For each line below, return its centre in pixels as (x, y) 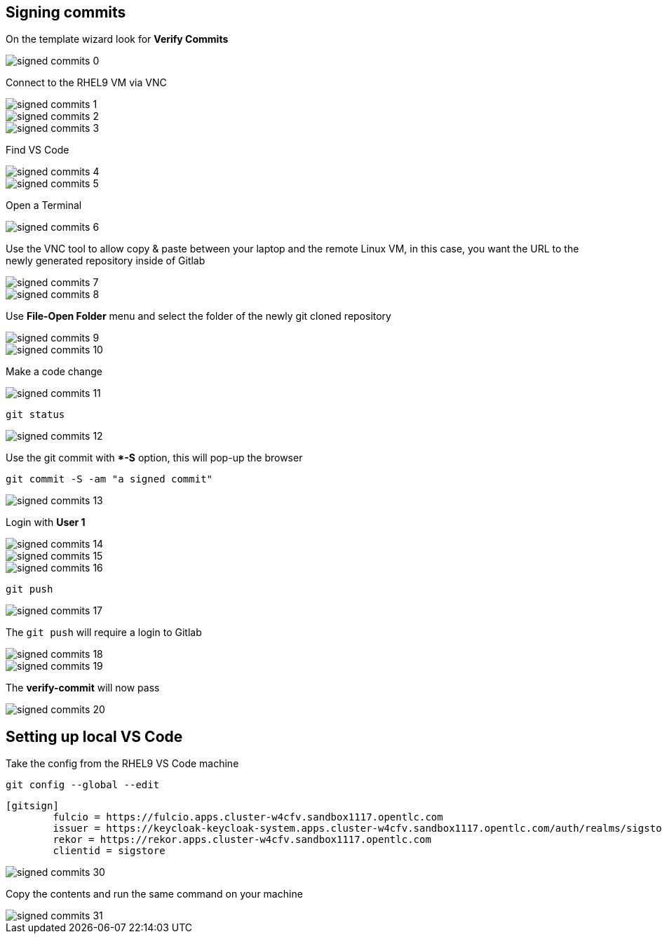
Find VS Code (38, 150)
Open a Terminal (44, 205)
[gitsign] (32, 806)
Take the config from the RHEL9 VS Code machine (122, 764)
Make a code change (54, 372)
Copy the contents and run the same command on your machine (154, 894)
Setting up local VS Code (94, 736)
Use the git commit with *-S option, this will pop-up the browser (154, 458)
